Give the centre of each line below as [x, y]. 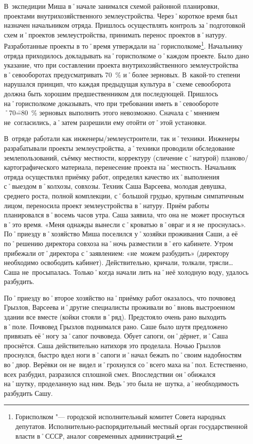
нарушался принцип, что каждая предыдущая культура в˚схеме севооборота [117, 84]
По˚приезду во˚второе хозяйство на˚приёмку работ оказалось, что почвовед [120, 297]
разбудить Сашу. [28, 393]
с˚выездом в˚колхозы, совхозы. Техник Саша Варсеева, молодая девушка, [115, 186]
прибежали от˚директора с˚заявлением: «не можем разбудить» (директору [117, 253]
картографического [32, 167]
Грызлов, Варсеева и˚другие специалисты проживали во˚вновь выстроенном [119, 307]
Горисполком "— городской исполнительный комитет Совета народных [121, 417]
